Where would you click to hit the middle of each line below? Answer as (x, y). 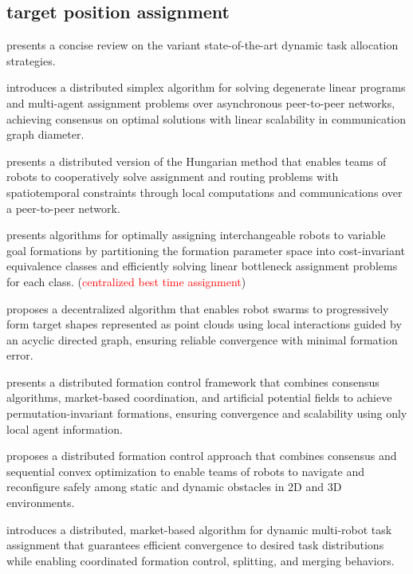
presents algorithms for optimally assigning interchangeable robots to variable (196, 235)
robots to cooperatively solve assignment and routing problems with (173, 177)
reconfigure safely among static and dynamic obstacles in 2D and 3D (174, 487)
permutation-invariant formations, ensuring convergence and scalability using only (207, 413)
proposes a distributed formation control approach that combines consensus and (202, 456)
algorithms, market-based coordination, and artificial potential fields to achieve (199, 397)
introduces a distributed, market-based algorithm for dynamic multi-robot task (199, 529)
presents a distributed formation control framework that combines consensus (193, 381)
